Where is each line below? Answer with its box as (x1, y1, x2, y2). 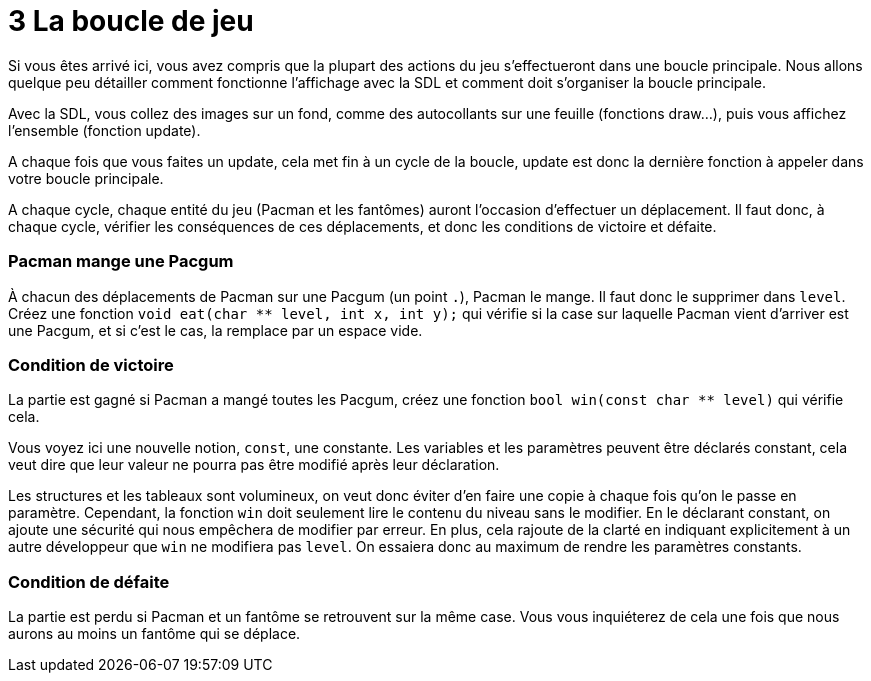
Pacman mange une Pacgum (8, 251, 234, 272)
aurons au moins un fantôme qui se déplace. (8, 625, 301, 642)
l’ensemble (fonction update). (8, 121, 201, 139)
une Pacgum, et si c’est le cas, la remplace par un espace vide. (8, 321, 423, 339)
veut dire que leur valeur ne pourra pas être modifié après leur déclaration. (8, 456, 500, 474)
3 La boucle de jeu (8, 4, 254, 38)
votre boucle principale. (8, 169, 164, 187)
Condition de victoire (8, 354, 174, 375)
